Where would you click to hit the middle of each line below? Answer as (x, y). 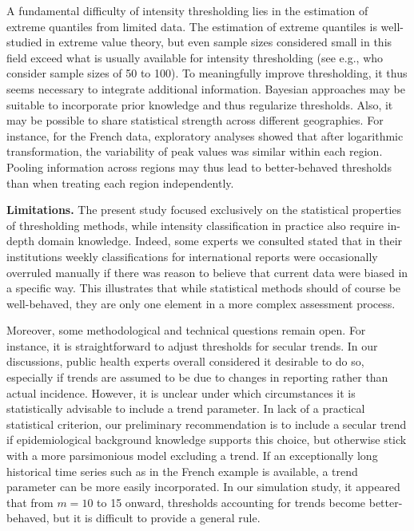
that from (30, 502)
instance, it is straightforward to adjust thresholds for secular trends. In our (192, 345)
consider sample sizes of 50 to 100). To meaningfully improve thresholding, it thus (207, 73)
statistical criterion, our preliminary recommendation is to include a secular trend (207, 424)
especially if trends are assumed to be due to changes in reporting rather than (197, 377)
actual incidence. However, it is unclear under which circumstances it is (181, 392)
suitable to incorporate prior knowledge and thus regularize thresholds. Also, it (200, 104)
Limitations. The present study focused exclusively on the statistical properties (204, 210)
